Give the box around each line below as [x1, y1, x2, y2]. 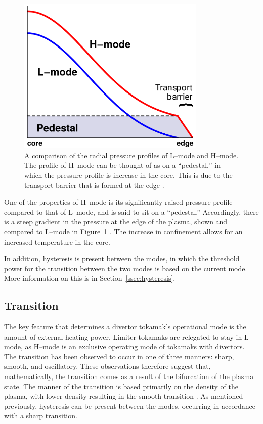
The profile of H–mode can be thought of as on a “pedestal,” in [24, 160, 221, 170]
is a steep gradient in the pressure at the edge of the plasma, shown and [4, 216, 228, 227]
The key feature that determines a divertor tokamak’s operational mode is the [4, 321, 246, 332]
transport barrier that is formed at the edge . [24, 179, 164, 190]
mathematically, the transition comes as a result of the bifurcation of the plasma [4, 371, 254, 382]
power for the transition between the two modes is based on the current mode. [4, 263, 247, 273]
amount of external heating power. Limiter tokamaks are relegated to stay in [4, 331, 242, 342]
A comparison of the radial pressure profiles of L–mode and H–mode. [24, 150, 239, 160]
